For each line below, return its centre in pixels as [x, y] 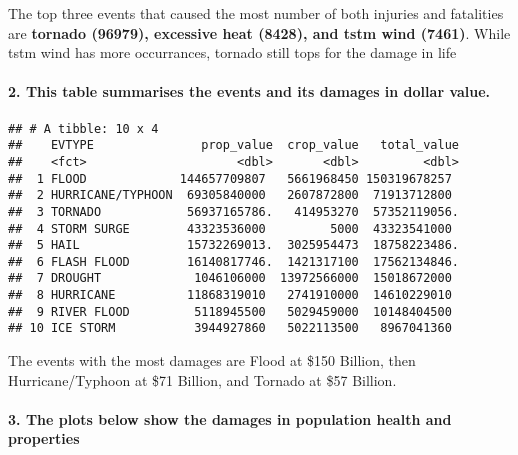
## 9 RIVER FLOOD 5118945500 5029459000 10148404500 [230, 311]
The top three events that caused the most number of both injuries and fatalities [256, 13]
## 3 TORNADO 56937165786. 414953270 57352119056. [234, 211]
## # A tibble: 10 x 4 [83, 128]
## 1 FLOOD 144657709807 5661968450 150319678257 [230, 178]
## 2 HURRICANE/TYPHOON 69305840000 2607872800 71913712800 [230, 195]
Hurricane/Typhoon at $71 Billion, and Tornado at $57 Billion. [202, 379]
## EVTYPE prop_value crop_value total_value [234, 145]
